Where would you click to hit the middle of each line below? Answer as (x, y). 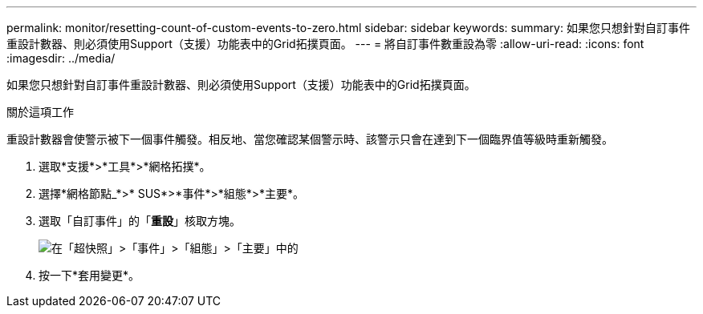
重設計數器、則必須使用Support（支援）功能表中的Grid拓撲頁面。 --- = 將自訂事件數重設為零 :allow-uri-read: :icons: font (325, 44)
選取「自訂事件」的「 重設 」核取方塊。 (140, 221)
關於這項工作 (40, 112)
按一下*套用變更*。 (89, 275)
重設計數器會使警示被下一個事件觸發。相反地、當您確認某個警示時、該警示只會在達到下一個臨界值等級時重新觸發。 (310, 139)
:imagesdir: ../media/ (61, 58)
